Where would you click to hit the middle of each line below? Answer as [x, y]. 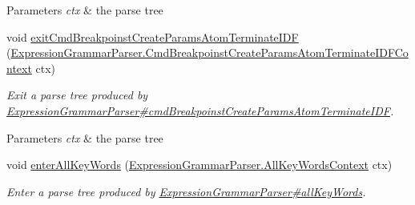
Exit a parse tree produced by [77, 95]
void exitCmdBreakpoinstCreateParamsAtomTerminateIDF [153, 36]
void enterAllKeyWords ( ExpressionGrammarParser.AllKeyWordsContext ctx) [199, 165]
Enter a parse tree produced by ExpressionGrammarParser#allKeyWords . [186, 191]
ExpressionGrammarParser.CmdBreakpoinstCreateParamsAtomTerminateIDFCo [210, 52]
